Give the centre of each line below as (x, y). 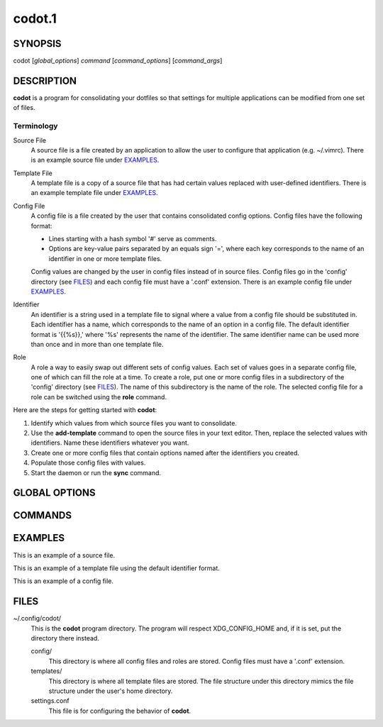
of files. (24, 108)
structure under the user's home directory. (111, 691)
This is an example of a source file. (64, 555)
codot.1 (35, 18)
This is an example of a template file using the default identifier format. (116, 568)
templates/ (46, 671)
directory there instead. (65, 638)
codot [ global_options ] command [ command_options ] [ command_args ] (118, 61)
